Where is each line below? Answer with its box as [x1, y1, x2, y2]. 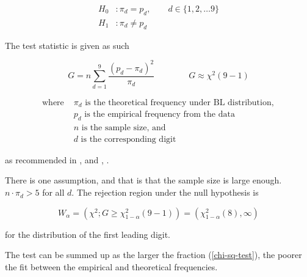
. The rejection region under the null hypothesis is [71, 186, 259, 199]
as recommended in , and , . [5, 153, 109, 166]
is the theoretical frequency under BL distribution [85, 98, 272, 107]
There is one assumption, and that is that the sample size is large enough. [5, 174, 282, 187]
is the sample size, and [81, 123, 166, 132]
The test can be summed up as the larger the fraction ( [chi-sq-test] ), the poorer [5, 248, 302, 261]
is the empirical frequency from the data [84, 110, 235, 119]
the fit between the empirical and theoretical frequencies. [5, 260, 218, 273]
